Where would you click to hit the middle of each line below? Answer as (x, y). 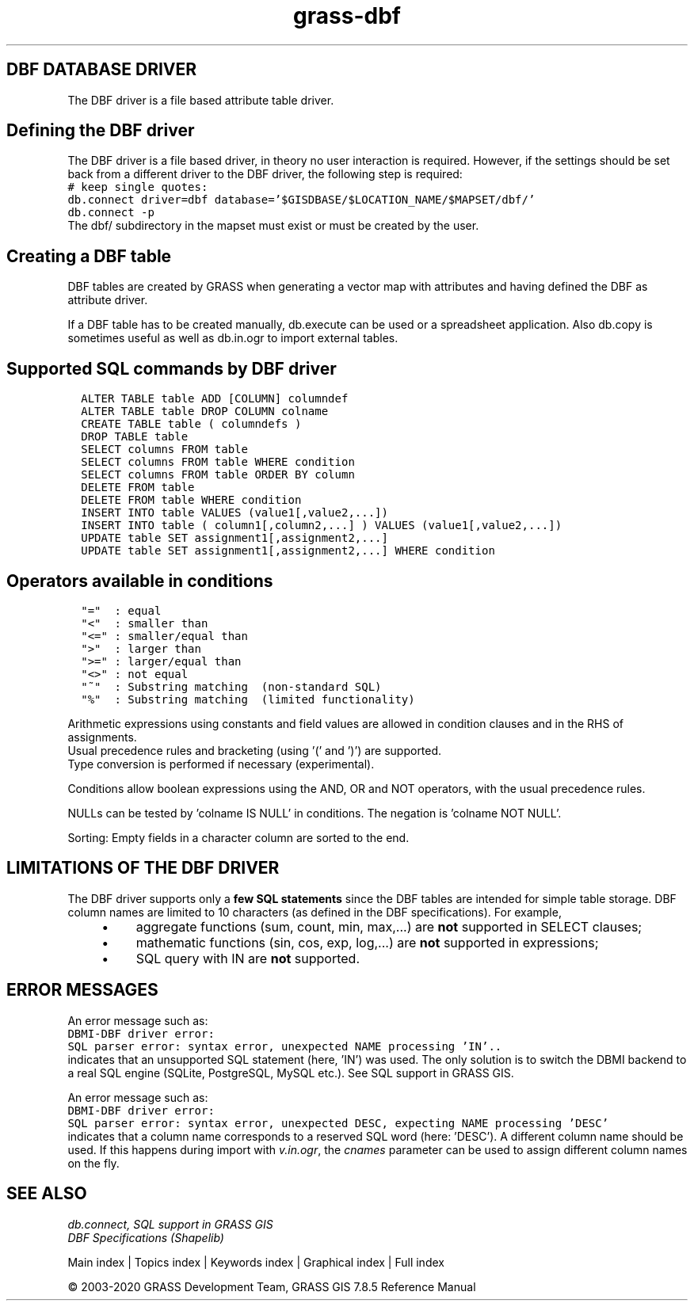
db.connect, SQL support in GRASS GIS (170, 1224)
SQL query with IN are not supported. (248, 958)
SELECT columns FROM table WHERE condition (218, 462)
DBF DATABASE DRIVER (102, 70)
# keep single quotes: (138, 187)
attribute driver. (108, 300)
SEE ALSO (47, 1194)
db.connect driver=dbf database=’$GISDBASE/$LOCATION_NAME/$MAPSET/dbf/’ (301, 200)
